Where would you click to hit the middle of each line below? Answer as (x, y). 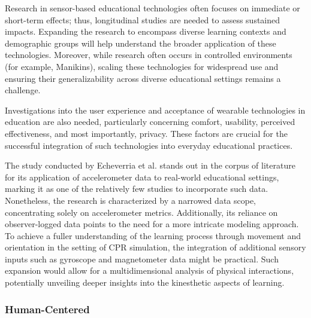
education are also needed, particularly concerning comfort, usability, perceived (150, 122)
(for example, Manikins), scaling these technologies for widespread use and (142, 66)
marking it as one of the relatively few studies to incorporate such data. (137, 189)
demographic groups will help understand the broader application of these (141, 43)
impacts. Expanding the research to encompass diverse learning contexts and (146, 31)
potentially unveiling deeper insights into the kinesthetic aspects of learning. (145, 282)
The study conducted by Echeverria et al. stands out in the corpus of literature (150, 165)
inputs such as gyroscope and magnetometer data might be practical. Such (142, 259)
